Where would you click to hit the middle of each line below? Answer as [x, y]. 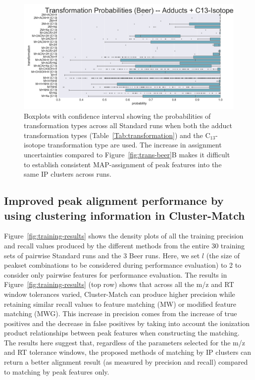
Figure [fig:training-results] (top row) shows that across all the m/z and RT [119, 284]
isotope [35, 145]
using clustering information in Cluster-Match [125, 215]
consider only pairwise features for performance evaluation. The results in [116, 274]
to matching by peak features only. [57, 371]
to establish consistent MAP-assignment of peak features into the [123, 164]
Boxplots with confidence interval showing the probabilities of [117, 116]
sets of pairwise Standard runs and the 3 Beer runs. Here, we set [102, 255]
